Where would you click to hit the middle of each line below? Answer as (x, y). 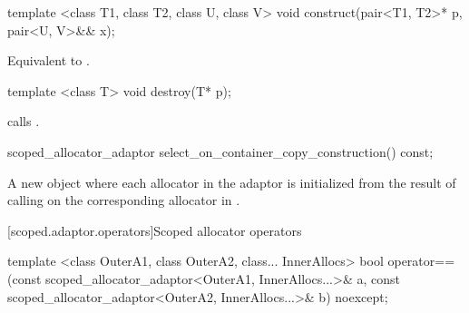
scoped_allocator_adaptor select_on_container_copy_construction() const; (220, 151)
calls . (24, 121)
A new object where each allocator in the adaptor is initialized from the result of (232, 182)
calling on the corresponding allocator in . (124, 200)
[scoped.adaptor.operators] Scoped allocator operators (155, 230)
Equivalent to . (49, 60)
